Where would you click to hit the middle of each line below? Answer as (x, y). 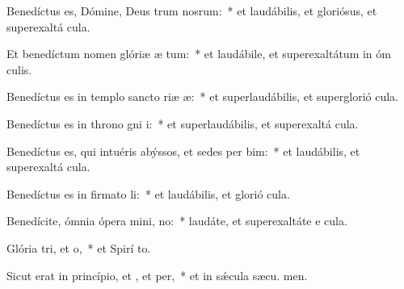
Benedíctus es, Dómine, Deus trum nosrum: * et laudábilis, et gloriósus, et (192, 10)
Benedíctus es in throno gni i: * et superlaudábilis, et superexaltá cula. (183, 123)
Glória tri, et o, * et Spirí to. (79, 247)
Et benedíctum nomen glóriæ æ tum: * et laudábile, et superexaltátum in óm (199, 54)
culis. (19, 69)
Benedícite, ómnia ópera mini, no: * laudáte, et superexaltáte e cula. (177, 221)
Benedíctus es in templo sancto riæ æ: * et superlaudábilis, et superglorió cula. (202, 96)
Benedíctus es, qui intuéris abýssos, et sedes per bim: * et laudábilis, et (183, 151)
